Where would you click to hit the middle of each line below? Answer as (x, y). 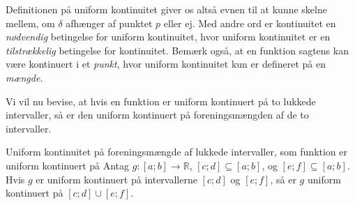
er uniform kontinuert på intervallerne (116, 179)
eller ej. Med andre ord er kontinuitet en (250, 23)
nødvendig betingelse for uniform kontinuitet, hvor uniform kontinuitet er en (168, 37)
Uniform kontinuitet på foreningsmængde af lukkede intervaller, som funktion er (177, 152)
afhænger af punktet (109, 23)
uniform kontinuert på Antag (68, 165)
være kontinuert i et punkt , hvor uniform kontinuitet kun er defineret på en (166, 64)
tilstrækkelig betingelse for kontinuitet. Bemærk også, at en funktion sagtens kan (177, 50)
